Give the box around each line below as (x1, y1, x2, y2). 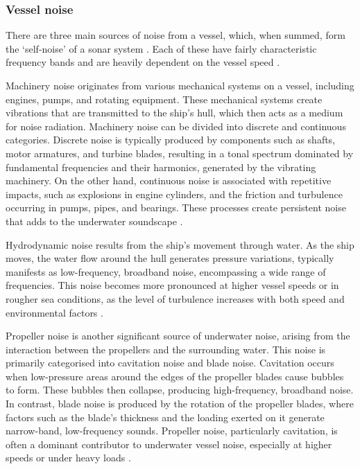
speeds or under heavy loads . (6, 450, 131, 465)
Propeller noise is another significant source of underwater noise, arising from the (6, 328, 350, 343)
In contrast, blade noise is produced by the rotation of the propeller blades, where (6, 396, 354, 411)
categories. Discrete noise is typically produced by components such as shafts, (6, 132, 336, 147)
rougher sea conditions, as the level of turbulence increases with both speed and (6, 291, 345, 306)
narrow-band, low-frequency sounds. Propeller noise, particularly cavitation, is (6, 423, 338, 438)
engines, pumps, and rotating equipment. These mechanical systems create (6, 91, 323, 106)
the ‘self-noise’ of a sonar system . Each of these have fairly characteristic (6, 41, 317, 55)
